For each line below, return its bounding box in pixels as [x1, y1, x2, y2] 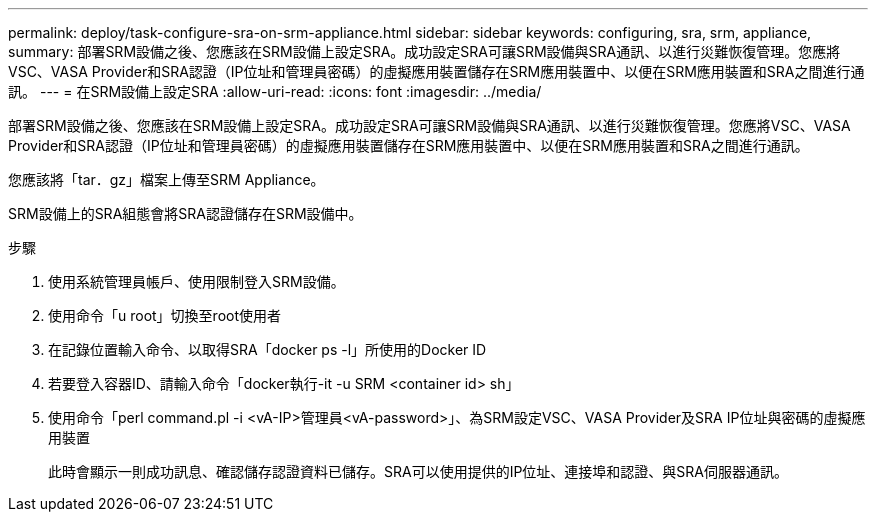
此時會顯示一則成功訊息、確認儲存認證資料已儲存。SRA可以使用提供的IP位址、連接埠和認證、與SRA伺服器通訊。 [48, 463, 789, 480]
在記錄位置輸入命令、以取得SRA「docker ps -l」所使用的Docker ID [48, 341, 487, 358]
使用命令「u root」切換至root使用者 [48, 307, 282, 324]
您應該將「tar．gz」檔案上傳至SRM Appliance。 [8, 171, 325, 188]
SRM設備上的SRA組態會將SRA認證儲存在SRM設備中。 [8, 205, 363, 222]
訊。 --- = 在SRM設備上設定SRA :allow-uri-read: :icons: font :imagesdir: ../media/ [8, 83, 542, 100]
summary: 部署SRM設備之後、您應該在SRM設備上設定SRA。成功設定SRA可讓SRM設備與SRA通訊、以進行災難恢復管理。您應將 [8, 43, 841, 60]
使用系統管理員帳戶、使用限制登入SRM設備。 [48, 273, 345, 290]
